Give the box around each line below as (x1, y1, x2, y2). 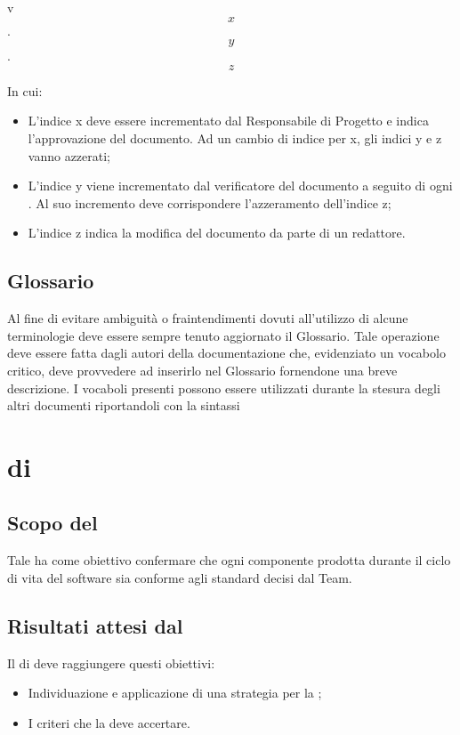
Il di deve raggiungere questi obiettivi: (7, 653, 215, 672)
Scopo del (7, 509, 98, 537)
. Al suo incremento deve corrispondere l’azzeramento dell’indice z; (28, 193, 391, 212)
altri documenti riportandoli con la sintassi (7, 396, 240, 415)
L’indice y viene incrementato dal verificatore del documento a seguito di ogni (28, 176, 453, 195)
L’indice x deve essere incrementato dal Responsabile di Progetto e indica (28, 111, 429, 130)
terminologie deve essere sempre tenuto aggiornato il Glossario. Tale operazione (7, 326, 440, 344)
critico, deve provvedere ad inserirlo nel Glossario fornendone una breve (7, 360, 398, 379)
